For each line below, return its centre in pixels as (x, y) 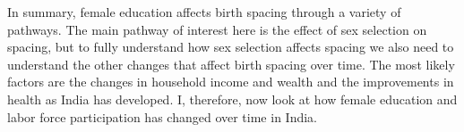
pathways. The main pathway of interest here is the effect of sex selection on (217, 29)
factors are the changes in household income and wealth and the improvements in (231, 82)
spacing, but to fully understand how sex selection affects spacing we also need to (231, 47)
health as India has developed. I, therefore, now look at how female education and (232, 99)
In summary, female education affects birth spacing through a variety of (204, 12)
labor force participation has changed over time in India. (162, 116)
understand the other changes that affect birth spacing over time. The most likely (231, 64)
